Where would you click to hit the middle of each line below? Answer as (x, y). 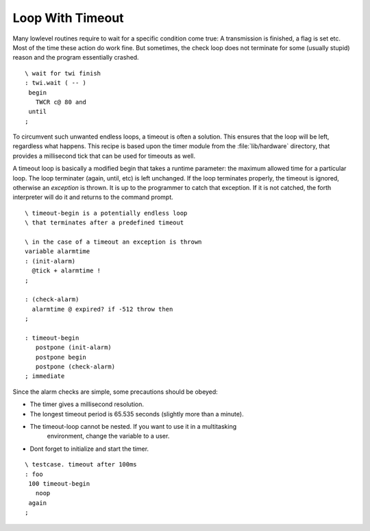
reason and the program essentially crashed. (76, 58)
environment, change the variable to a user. (108, 436)
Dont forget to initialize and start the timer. (89, 449)
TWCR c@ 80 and (61, 102)
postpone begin (61, 357)
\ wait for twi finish (63, 73)
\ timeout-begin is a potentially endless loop (106, 213)
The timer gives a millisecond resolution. (87, 404)
